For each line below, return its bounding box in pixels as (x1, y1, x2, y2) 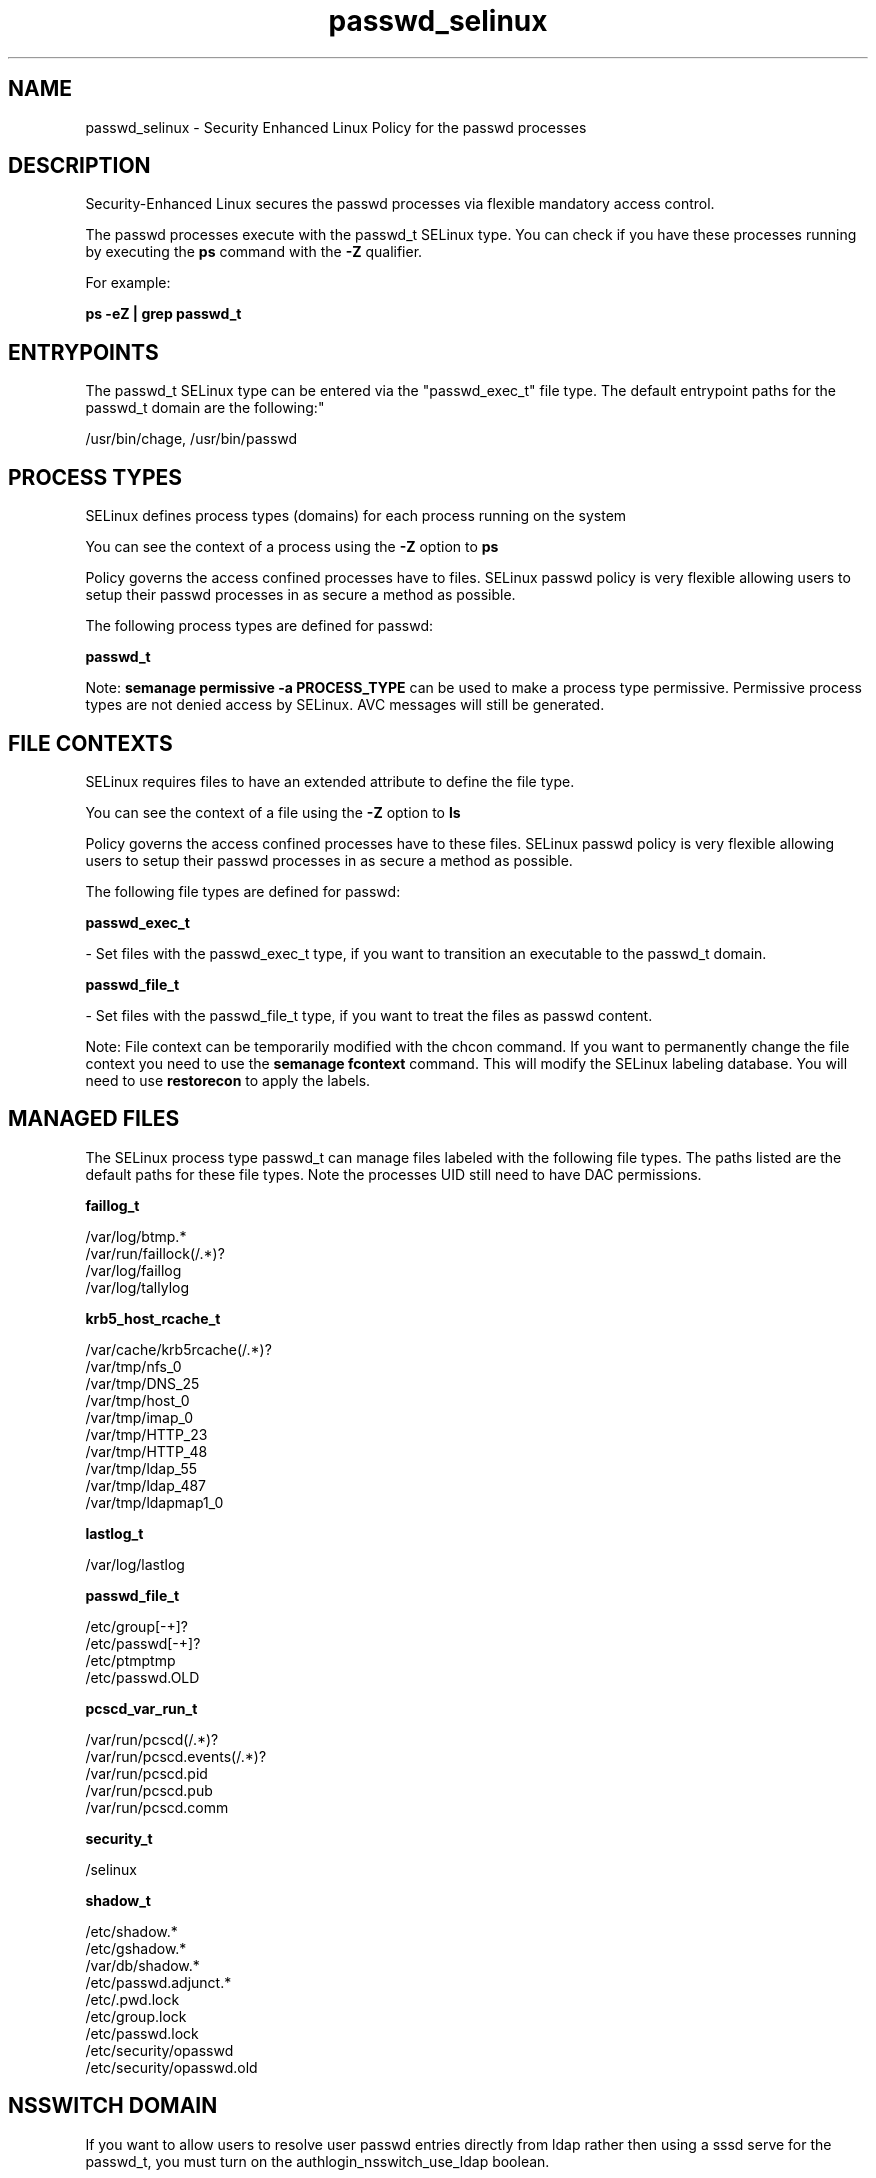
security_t (85, 1829, 153, 1847)
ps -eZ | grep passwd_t (85, 305, 242, 323)
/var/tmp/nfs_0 (85, 1357, 182, 1375)
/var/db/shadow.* (85, 1956, 200, 1974)
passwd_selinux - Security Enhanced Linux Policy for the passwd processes (85, 118, 587, 136)
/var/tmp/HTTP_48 (85, 1442, 208, 1460)
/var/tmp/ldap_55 (85, 1459, 198, 1477)
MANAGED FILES (8, 1106, 180, 1132)
